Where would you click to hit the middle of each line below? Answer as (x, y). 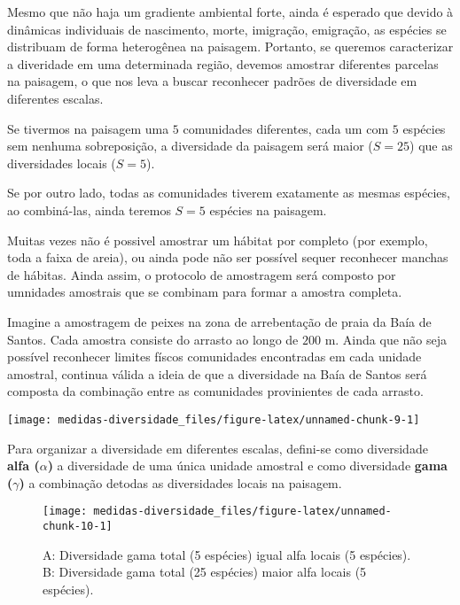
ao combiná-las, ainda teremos (89, 209)
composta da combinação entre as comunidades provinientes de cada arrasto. (215, 391)
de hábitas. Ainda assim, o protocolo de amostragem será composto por (202, 274)
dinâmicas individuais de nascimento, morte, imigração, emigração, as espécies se (227, 29)
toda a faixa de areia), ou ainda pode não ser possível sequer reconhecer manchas (228, 257)
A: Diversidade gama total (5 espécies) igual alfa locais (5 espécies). (227, 554)
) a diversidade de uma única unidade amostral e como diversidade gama (247, 465)
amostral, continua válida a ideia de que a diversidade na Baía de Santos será (217, 373)
